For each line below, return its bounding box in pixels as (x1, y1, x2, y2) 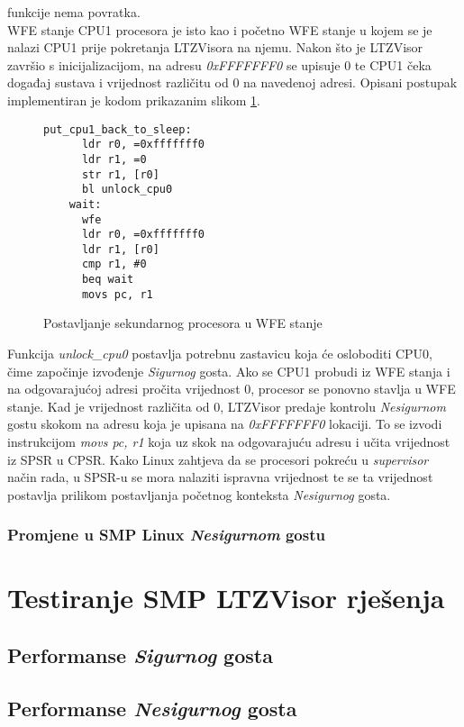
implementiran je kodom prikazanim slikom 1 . (7, 90, 260, 109)
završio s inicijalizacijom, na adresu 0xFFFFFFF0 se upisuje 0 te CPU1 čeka (7, 55, 432, 74)
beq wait (81, 273, 134, 286)
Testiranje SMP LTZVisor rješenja (7, 579, 445, 616)
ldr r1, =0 (81, 152, 147, 166)
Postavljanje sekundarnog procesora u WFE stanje (43, 314, 323, 332)
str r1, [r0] (81, 168, 159, 181)
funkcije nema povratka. (7, 3, 141, 21)
